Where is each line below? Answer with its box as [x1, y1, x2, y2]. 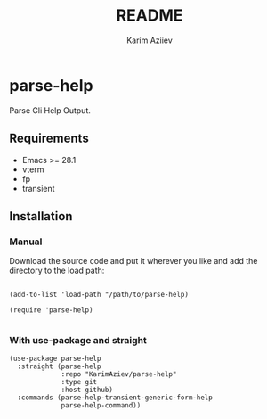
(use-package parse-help [9, 354, 101, 364]
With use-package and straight [9, 334, 147, 347]
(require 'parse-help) [9, 306, 93, 315]
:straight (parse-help [17, 362, 101, 371]
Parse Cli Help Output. [9, 104, 92, 116]
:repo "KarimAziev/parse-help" [61, 370, 177, 379]
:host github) [61, 385, 114, 395]
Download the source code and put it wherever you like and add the [9, 256, 258, 267]
